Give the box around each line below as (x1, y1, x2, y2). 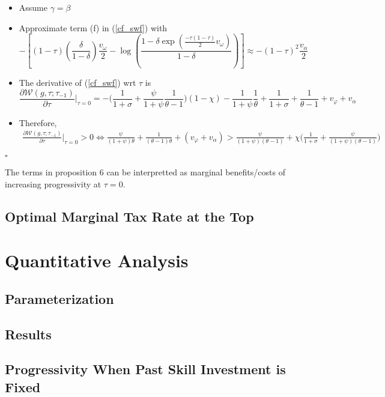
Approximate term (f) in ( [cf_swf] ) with (19, 21, 168, 34)
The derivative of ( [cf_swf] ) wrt (19, 76, 136, 89)
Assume (19, 1, 47, 13)
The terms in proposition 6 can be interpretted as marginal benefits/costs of (5, 166, 285, 178)
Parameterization (5, 289, 114, 308)
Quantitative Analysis (5, 248, 189, 273)
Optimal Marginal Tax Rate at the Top (5, 207, 254, 225)
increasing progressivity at (5, 177, 102, 190)
